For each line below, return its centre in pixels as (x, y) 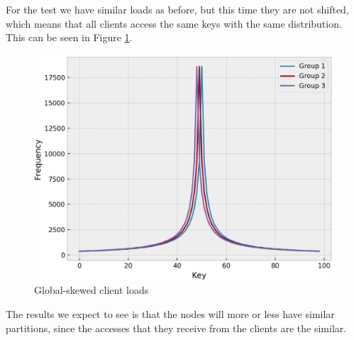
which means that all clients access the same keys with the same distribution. (174, 23)
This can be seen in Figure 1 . (69, 37)
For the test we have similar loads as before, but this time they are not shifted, (177, 9)
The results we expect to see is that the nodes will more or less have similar (170, 313)
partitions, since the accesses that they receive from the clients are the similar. (176, 328)
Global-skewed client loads (92, 290)
